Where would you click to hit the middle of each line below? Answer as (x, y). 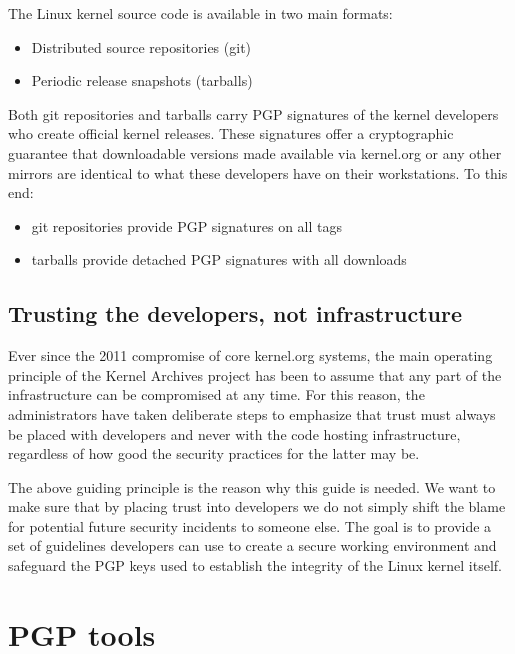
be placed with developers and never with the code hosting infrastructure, (234, 433)
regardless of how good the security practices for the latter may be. (214, 453)
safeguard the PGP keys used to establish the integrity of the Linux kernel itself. (255, 565)
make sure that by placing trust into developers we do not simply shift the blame (257, 506)
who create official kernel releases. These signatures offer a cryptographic (231, 133)
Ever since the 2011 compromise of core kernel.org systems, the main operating (250, 355)
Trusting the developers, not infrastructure (235, 313)
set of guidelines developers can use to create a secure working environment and (252, 545)
